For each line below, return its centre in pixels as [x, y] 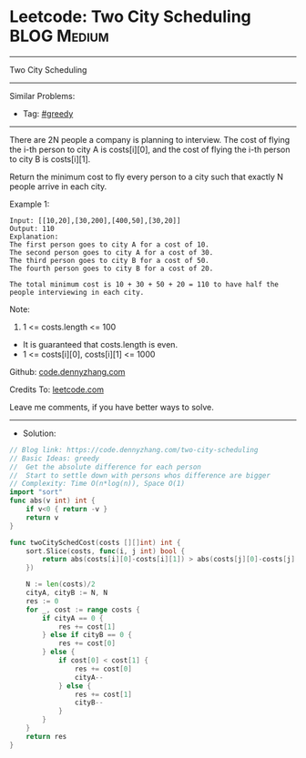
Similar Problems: [42, 96]
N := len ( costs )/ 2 [61, 584]
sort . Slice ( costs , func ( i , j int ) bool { [106, 551]
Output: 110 [32, 228]
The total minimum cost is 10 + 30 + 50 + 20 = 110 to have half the [144, 284]
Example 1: [30, 204]
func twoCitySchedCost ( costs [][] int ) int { [95, 542]
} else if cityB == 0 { [87, 635]
